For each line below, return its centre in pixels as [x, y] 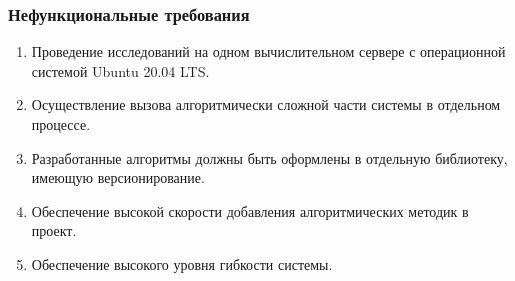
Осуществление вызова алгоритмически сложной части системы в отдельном [266, 104]
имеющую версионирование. [118, 177]
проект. [54, 230]
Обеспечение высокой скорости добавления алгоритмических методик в [250, 210]
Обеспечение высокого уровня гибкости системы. [182, 263]
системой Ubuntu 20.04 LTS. [120, 70]
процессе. [61, 124]
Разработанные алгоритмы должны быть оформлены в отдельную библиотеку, [269, 157]
